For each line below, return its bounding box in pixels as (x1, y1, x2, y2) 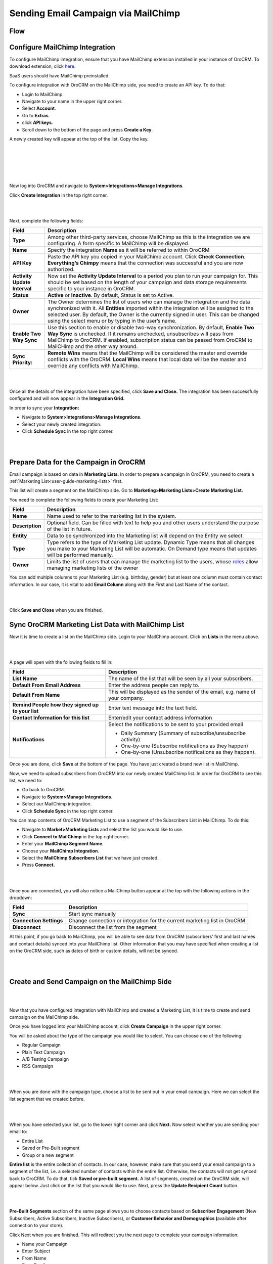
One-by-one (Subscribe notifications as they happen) (120, 742, 249, 749)
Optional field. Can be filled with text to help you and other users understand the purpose (47, 519, 259, 526)
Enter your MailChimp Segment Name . (22, 841, 104, 847)
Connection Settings (12, 917, 63, 924)
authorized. (47, 266, 75, 273)
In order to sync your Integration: (9, 404, 79, 411)
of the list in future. (47, 526, 92, 533)
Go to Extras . (22, 112, 50, 118)
